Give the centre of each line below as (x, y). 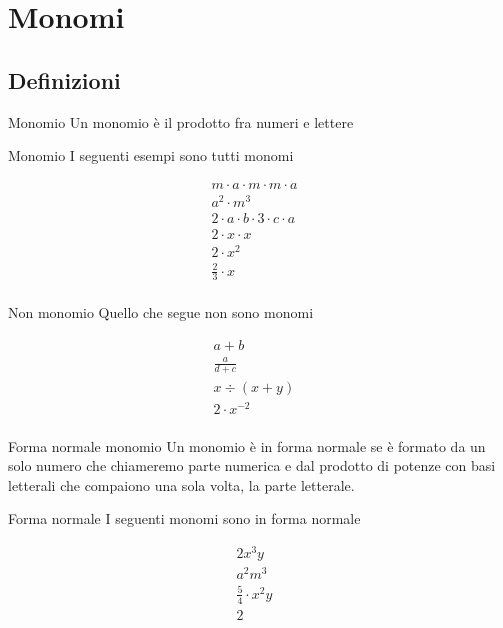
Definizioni (64, 79)
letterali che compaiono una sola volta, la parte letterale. (181, 484)
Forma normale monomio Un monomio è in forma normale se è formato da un (247, 445)
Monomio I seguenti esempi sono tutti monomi (151, 155)
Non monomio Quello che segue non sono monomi (161, 312)
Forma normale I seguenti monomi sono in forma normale (184, 518)
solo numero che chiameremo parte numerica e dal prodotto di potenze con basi (252, 465)
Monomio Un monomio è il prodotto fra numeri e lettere (181, 121)
